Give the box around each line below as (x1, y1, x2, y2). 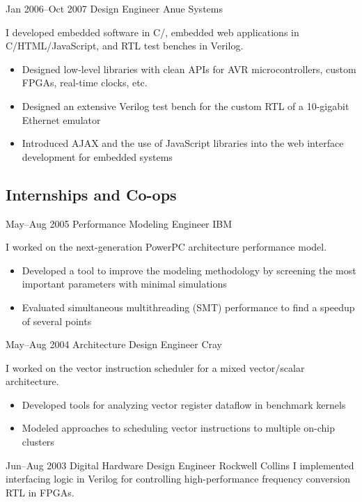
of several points (22, 313, 92, 328)
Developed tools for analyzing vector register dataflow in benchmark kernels (22, 397, 346, 411)
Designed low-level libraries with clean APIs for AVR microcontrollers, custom (22, 61, 356, 76)
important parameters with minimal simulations (22, 276, 227, 291)
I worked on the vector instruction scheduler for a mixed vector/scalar (6, 360, 305, 375)
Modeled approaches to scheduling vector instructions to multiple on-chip (22, 421, 336, 435)
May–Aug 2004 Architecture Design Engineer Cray (6, 337, 223, 352)
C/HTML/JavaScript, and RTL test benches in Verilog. (6, 38, 244, 53)
